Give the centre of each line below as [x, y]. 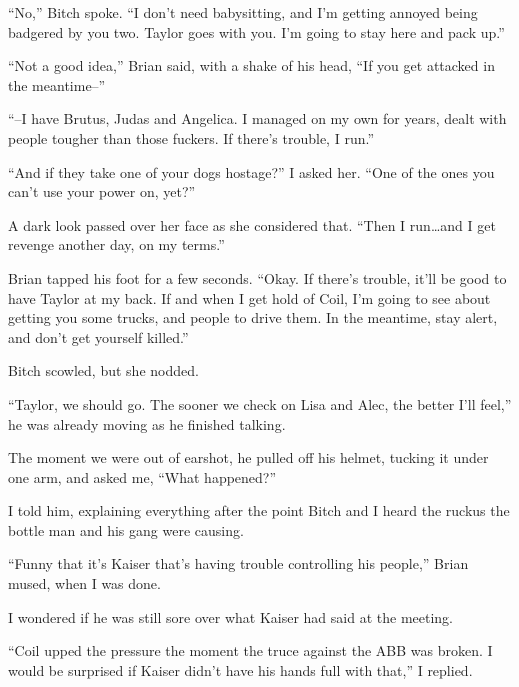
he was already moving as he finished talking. [147, 423]
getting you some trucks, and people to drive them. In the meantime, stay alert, [253, 317]
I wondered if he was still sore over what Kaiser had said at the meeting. [230, 616]
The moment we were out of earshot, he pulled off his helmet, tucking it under [248, 457]
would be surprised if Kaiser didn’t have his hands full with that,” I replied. [240, 669]
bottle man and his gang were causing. [126, 529]
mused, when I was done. [84, 583]
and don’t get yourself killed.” [98, 336]
